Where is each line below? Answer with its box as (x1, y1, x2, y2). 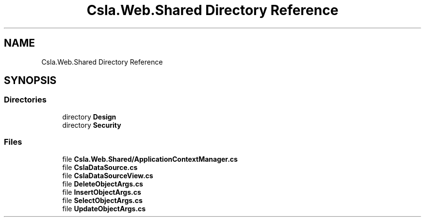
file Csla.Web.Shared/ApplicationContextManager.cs (62, 154, 238, 163)
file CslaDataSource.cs (62, 163, 138, 171)
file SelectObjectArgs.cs (62, 196, 143, 204)
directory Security (62, 120, 121, 129)
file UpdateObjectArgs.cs (62, 204, 146, 213)
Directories (4, 95, 47, 105)
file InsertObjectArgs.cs (62, 187, 141, 196)
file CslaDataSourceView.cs (62, 171, 153, 180)
